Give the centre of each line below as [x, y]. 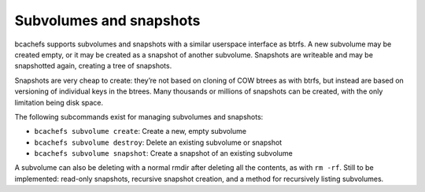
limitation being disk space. [59, 102]
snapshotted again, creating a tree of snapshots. [93, 66]
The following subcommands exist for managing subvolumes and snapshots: [139, 116]
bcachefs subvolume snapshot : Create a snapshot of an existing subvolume [163, 153]
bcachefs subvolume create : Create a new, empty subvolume [140, 131]
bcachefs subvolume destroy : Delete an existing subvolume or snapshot [158, 142]
